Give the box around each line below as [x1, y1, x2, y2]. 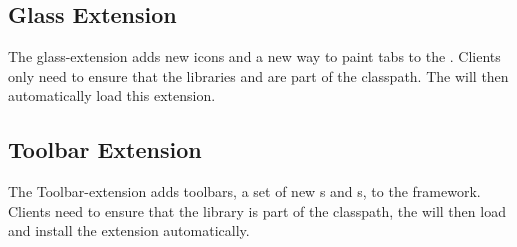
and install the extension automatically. [8, 220, 250, 241]
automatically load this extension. [8, 85, 216, 106]
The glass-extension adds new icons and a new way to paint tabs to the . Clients [8, 46, 501, 67]
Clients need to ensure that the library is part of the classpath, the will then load [8, 200, 506, 221]
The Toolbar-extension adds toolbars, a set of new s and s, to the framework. [8, 181, 481, 202]
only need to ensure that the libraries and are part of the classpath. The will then [8, 65, 509, 86]
